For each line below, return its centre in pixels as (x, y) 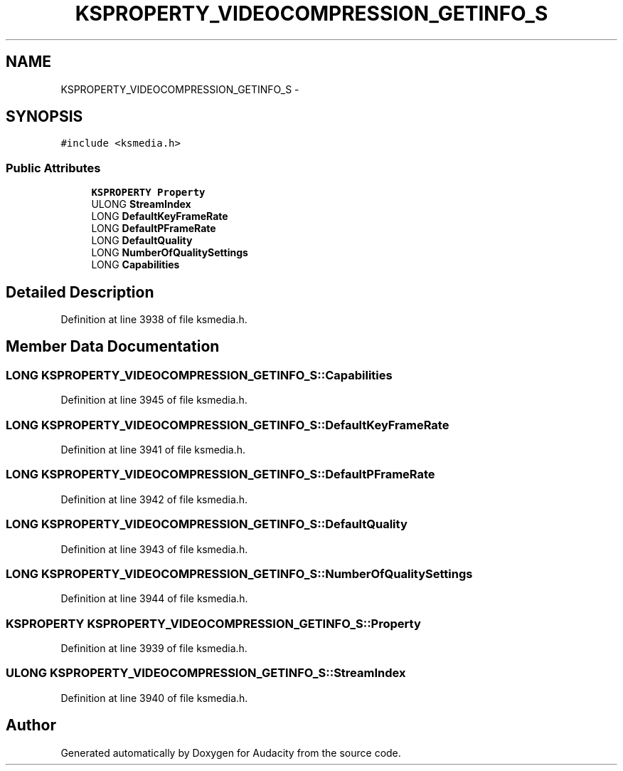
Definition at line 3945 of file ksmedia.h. (154, 400)
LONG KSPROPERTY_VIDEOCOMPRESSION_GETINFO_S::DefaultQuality (207, 524)
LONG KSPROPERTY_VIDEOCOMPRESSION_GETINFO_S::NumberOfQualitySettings (239, 573)
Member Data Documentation (113, 347)
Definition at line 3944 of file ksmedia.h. (154, 599)
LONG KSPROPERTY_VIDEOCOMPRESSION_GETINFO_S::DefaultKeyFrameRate (228, 425)
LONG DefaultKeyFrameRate (160, 216)
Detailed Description (80, 292)
